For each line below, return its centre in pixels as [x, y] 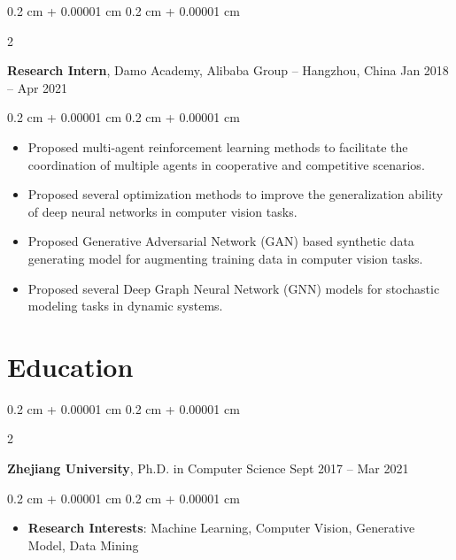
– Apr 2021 [38, 87]
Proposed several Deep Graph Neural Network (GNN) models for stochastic [234, 288]
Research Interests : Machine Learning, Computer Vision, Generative [221, 528]
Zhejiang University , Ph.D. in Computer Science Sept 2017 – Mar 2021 [208, 468]
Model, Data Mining [83, 545]
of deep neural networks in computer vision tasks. [162, 211]
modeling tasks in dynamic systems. [125, 306]
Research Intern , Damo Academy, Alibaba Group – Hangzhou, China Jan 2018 [228, 70]
